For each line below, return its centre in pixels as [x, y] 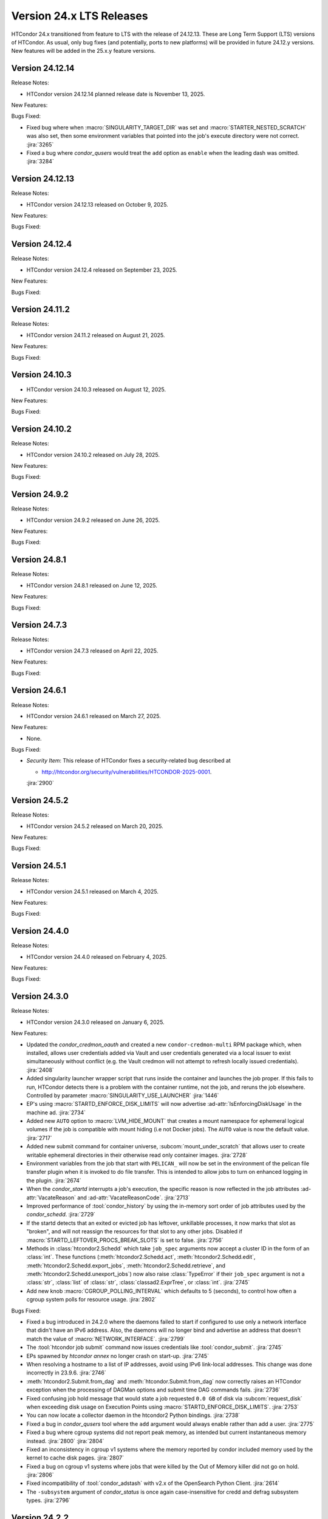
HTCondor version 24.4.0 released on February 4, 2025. [97, 956]
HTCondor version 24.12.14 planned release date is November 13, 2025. [116, 94]
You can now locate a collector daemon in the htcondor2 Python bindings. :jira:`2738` [133, 1415]
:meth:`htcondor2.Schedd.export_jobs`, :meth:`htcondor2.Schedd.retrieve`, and [126, 1265]
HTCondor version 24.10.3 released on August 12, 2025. [96, 389]
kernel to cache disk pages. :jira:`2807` [75, 1458]
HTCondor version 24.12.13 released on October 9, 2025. [97, 204]
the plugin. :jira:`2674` [54, 1180]
